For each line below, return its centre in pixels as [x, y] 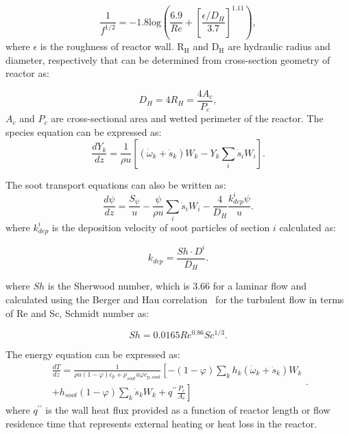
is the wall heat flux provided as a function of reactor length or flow [188, 410]
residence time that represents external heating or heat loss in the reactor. [161, 423]
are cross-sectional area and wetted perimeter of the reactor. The [187, 118]
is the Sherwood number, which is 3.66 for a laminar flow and [177, 286]
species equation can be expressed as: [84, 131]
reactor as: [27, 73]
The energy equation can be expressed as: [93, 354]
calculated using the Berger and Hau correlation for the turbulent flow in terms [175, 299]
